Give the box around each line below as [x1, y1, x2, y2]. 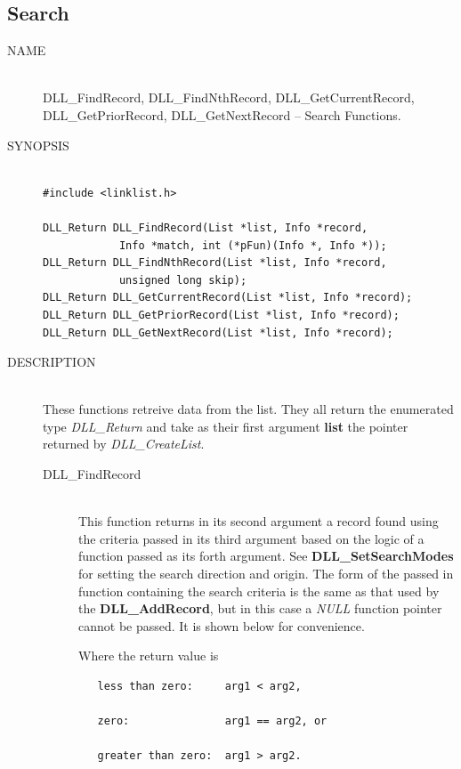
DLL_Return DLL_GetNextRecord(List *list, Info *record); [43, 326, 393, 339]
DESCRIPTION [7, 352, 96, 371]
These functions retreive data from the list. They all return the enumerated [43, 400, 454, 418]
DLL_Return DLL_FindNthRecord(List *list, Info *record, [43, 256, 387, 270]
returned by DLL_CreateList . [43, 434, 205, 453]
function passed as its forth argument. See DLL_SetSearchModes [78, 546, 454, 565]
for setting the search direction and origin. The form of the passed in [78, 564, 454, 583]
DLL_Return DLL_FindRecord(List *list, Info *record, [43, 221, 368, 234]
